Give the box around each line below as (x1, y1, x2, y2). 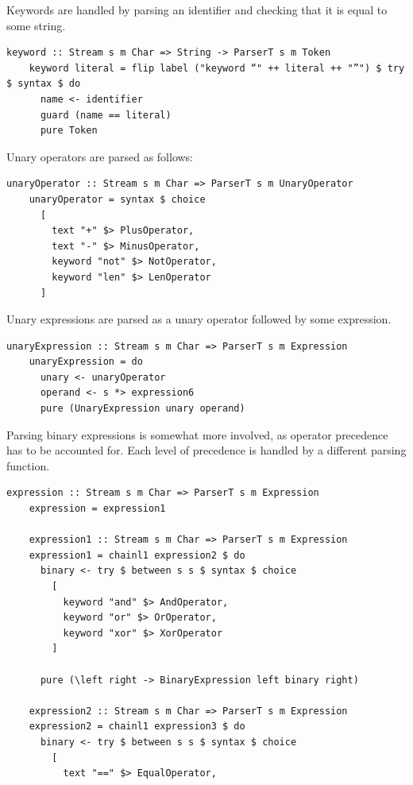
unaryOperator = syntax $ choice (29, 193, 206, 205)
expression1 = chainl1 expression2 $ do (29, 549, 245, 561)
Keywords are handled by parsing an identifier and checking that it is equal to (6, 2, 388, 17)
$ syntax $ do (6, 78, 81, 90)
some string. (6, 17, 66, 33)
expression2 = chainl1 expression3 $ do (29, 721, 245, 733)
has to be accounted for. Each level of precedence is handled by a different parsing (6, 442, 407, 458)
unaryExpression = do (29, 356, 143, 368)
